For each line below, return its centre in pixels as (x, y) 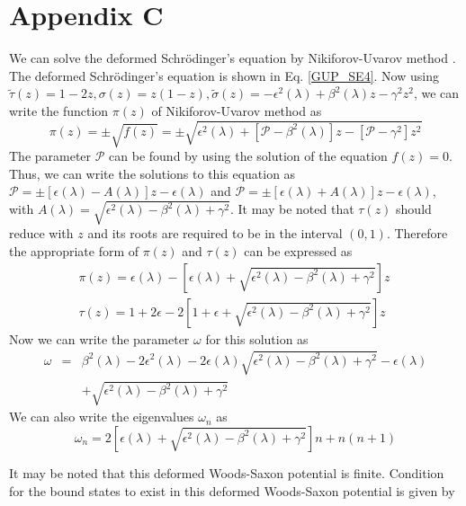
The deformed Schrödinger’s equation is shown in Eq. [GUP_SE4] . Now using (224, 75)
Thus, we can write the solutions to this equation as (152, 173)
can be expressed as (298, 250)
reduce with (41, 233)
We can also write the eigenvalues (102, 417)
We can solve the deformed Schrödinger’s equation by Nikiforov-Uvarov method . (233, 58)
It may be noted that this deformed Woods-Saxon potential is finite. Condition (227, 472)
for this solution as (257, 338)
